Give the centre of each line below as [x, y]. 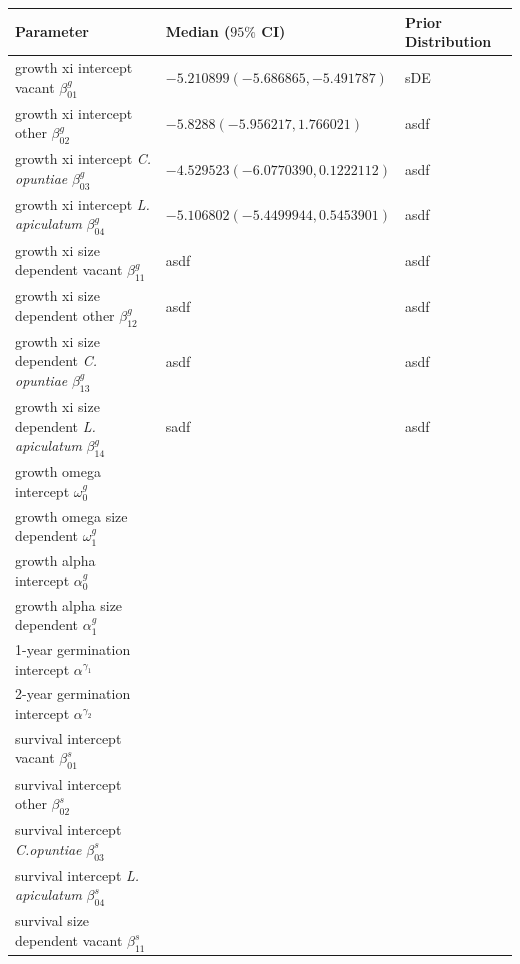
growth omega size [71, 515]
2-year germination [73, 693]
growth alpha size [69, 604]
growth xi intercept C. [83, 158]
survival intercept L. [77, 874]
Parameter [52, 31]
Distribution [448, 41]
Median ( [198, 31]
